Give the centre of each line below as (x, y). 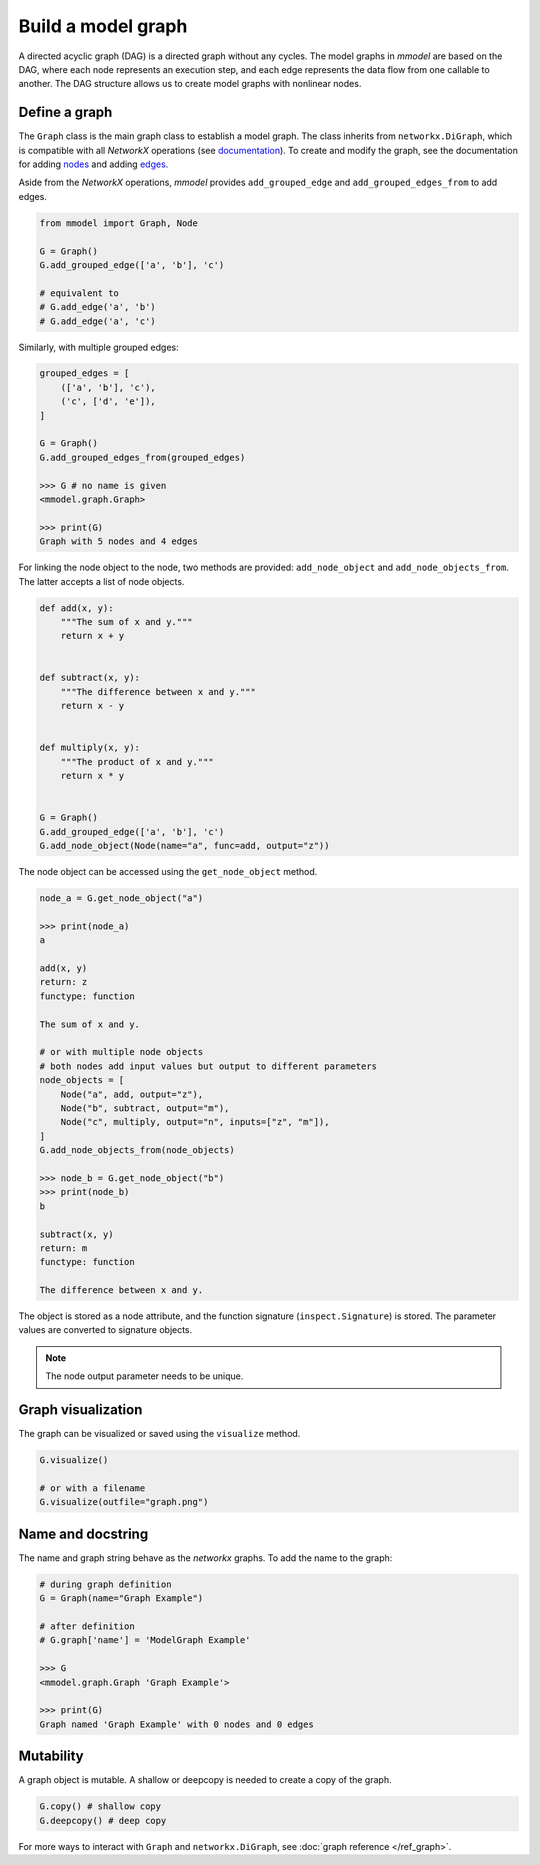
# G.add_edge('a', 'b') (98, 307)
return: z (63, 982)
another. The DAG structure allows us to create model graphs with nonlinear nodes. (190, 84)
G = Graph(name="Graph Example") (121, 1598)
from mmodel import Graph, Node (119, 223)
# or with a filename (92, 1488)
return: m (63, 1248)
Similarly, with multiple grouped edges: (98, 347)
